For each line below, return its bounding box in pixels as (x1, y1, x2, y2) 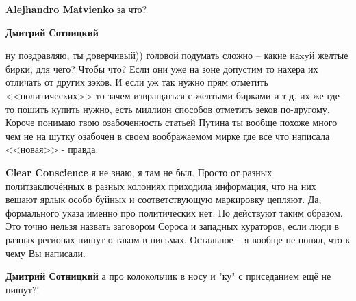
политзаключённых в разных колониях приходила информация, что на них (5, 178, 316, 193)
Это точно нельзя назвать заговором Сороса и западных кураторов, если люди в (5, 219, 340, 233)
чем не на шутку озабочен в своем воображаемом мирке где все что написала (5, 128, 330, 143)
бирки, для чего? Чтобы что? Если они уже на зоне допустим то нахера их (5, 61, 318, 75)
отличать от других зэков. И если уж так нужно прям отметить (5, 75, 268, 89)
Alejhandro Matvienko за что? (5, 2, 147, 16)
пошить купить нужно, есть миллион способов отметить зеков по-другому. (17, 101, 330, 116)
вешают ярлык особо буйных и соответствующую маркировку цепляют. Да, (5, 192, 322, 206)
